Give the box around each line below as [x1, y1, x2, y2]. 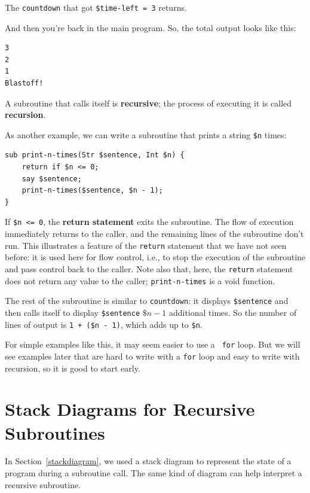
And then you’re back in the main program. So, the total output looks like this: [5, 21, 296, 34]
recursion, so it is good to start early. [5, 361, 140, 374]
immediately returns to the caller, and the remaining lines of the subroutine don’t [5, 227, 304, 240]
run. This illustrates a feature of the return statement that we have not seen [5, 239, 287, 251]
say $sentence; [22, 174, 82, 183]
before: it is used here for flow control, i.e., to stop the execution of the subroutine [5, 251, 306, 263]
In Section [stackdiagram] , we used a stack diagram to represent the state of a [5, 455, 291, 467]
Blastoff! [5, 79, 44, 88]
